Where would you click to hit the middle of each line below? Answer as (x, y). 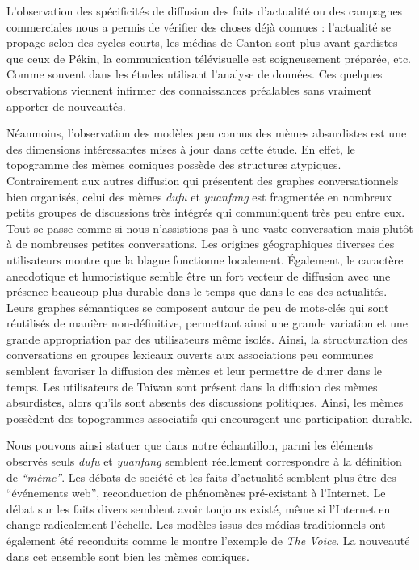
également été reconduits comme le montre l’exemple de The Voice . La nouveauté (208, 540)
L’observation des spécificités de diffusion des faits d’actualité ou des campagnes (205, 11)
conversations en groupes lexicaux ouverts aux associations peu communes (190, 355)
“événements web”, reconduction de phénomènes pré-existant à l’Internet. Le (196, 493)
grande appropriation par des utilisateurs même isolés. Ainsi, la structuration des (207, 338)
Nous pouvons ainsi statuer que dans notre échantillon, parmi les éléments (190, 445)
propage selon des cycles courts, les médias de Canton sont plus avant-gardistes (202, 42)
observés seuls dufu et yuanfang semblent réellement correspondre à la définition (204, 461)
